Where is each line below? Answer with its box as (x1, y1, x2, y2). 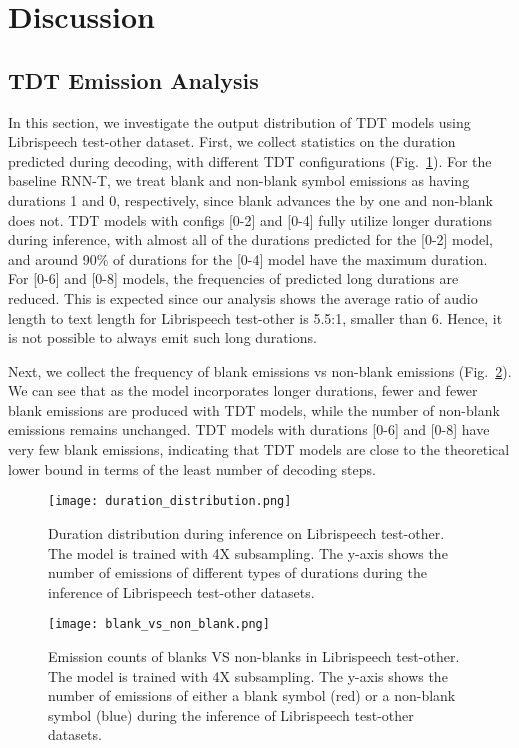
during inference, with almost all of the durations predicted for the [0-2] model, (8, 229, 493, 250)
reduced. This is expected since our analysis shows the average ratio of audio (8, 287, 478, 308)
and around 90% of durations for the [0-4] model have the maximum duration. (8, 248, 488, 269)
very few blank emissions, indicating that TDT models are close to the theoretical (8, 439, 510, 460)
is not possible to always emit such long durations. (8, 327, 317, 348)
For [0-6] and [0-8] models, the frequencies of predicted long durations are (8, 268, 459, 289)
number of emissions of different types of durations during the (48, 562, 427, 583)
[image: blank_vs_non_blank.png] (48, 617, 270, 632)
